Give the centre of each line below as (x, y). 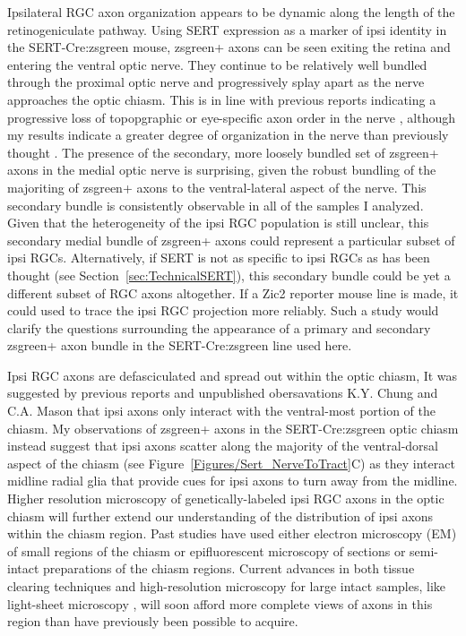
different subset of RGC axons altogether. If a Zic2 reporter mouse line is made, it (233, 292)
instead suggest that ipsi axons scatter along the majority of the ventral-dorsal (223, 446)
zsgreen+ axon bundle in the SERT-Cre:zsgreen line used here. (180, 345)
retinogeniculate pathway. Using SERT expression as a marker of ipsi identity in (227, 29)
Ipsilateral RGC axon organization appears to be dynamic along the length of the (231, 12)
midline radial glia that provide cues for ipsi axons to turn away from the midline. (233, 481)
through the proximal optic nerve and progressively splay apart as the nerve (216, 82)
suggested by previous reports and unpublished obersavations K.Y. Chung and (223, 393)
